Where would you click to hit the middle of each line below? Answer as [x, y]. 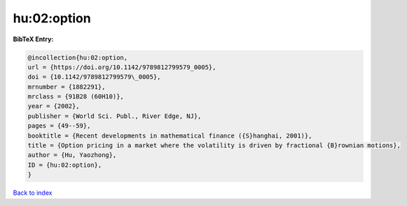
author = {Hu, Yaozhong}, [72, 155]
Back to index [33, 193]
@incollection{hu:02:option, [78, 57]
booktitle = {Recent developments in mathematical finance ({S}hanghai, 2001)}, [170, 135]
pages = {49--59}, [59, 126]
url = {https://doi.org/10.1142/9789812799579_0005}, [122, 67]
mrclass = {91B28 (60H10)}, [76, 97]
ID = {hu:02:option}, [65, 165]
